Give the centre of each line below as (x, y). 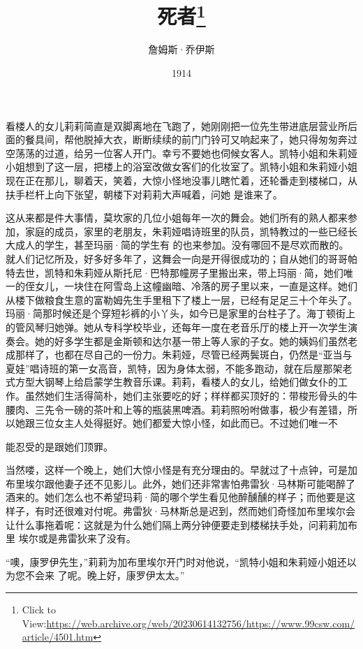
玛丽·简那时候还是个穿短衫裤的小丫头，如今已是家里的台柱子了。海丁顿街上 (180, 313)
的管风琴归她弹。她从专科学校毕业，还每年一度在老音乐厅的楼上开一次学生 (177, 327)
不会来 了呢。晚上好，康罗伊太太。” (105, 575)
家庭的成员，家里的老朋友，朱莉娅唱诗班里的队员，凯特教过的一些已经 (186, 231)
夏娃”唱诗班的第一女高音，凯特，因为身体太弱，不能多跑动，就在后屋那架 (174, 368)
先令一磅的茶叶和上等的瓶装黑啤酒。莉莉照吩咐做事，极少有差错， (196, 409)
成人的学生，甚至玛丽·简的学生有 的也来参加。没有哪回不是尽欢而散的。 (182, 245)
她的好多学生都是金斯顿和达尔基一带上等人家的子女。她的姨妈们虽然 (191, 341)
